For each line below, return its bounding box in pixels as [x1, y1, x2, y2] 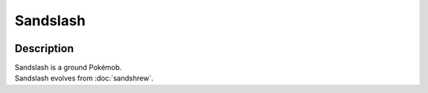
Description [14, 42, 75, 55]
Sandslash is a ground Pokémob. [14, 63, 122, 73]
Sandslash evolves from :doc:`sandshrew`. [14, 73, 154, 83]
